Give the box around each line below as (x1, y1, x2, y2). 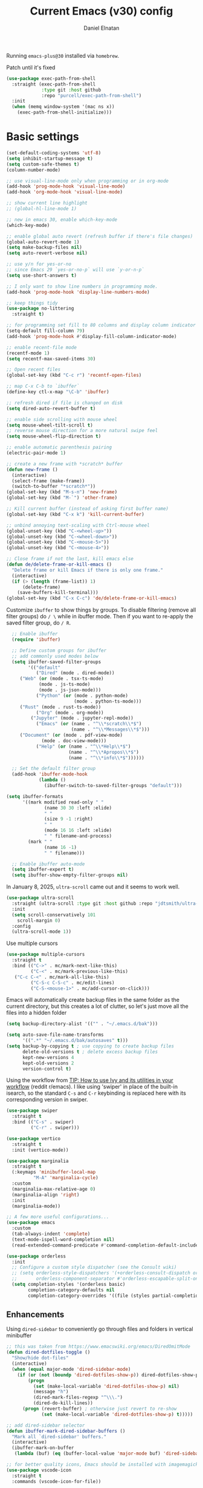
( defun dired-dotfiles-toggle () (6, 1349, 91, 1356)
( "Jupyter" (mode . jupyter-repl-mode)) (30, 715, 134, 722)
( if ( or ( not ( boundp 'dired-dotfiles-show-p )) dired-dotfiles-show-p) (17, 1371, 201, 1378)
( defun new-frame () (6, 466, 59, 473)
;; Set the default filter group (11, 766, 96, 772)
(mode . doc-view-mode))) (41, 737, 107, 744)
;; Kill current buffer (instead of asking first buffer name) (6, 506, 169, 512)
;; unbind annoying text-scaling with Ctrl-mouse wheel (6, 522, 150, 529)
